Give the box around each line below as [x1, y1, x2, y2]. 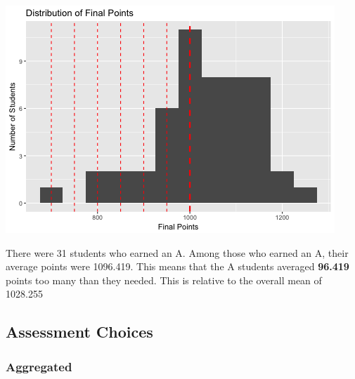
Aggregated [6, 357, 72, 375]
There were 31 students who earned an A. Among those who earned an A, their [6, 245, 349, 260]
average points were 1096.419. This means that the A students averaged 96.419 [6, 259, 349, 274]
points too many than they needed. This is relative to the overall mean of [6, 272, 322, 287]
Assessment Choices [6, 321, 153, 343]
